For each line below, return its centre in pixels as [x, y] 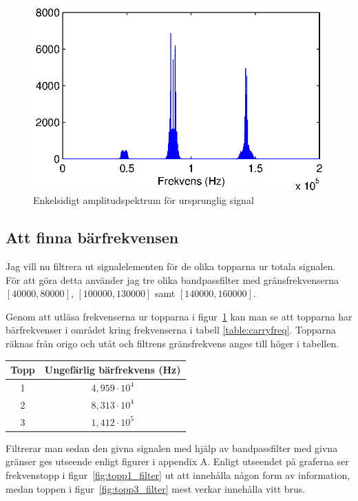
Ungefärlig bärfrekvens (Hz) [113, 370]
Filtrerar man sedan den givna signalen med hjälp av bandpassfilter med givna [172, 448]
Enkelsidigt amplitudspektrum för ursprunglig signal [144, 200]
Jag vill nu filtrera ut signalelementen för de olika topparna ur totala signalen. [171, 266]
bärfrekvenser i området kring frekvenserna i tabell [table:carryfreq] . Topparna [171, 330]
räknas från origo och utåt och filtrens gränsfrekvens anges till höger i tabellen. [172, 344]
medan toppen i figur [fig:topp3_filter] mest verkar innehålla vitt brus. [156, 488]
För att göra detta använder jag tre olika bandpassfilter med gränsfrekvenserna [172, 279]
